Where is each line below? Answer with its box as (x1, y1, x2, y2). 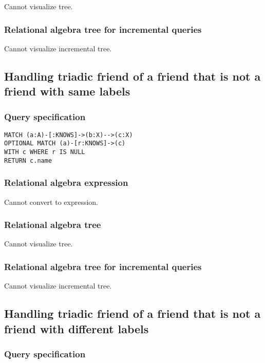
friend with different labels (4, 320, 149, 336)
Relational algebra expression (4, 176, 128, 189)
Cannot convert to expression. (4, 196, 99, 207)
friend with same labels (4, 83, 130, 99)
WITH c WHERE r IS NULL (4, 148, 85, 156)
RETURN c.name (4, 157, 52, 164)
